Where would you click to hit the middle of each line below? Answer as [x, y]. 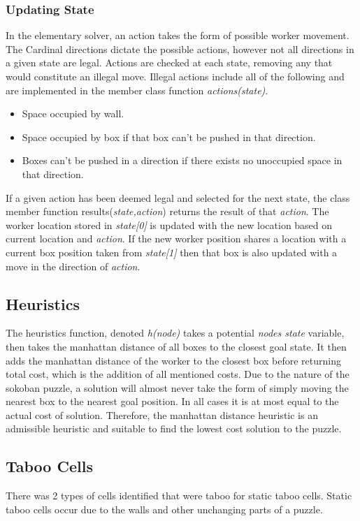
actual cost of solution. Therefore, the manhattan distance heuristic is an [162, 414]
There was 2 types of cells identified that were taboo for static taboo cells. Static [179, 496]
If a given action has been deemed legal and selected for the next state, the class [178, 197]
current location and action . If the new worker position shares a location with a [176, 239]
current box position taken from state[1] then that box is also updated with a [172, 252]
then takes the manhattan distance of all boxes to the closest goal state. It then [176, 346]
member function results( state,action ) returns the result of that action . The [167, 211]
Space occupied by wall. [73, 113]
